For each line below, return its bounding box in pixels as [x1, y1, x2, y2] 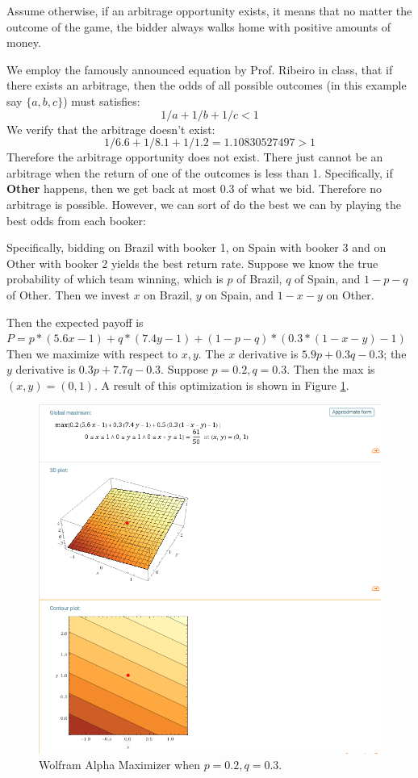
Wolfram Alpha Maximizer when [39, 756, 200, 773]
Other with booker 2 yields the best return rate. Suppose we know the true [6, 254, 378, 271]
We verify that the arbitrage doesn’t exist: [6, 120, 215, 137]
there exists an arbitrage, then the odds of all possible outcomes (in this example [6, 77, 407, 94]
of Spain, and [295, 270, 361, 287]
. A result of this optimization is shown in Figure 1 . [94, 376, 349, 393]
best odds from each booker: [6, 211, 146, 228]
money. [6, 34, 41, 51]
